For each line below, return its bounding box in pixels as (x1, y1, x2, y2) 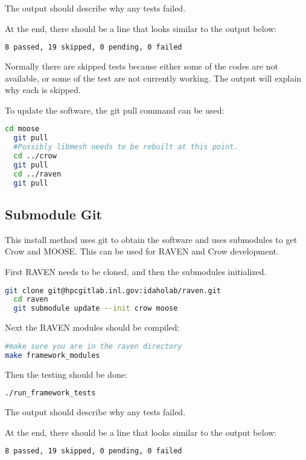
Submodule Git (5, 204, 102, 223)
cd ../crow (13, 152, 57, 161)
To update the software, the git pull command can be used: (5, 103, 225, 116)
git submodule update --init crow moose (13, 304, 178, 313)
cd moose (5, 125, 40, 134)
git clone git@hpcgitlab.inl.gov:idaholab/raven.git (5, 286, 221, 295)
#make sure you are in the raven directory (5, 342, 182, 351)
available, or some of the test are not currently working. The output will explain (5, 71, 302, 84)
